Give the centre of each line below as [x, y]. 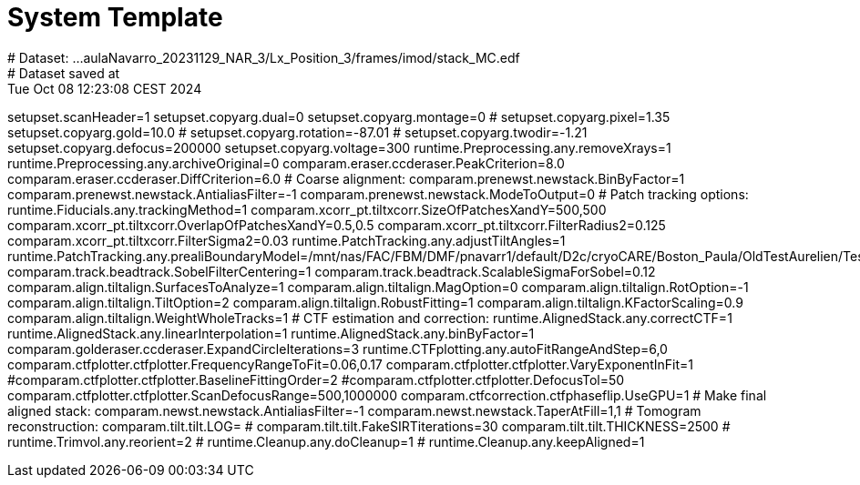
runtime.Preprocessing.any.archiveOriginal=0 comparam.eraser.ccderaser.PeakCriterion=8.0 [286, 163]
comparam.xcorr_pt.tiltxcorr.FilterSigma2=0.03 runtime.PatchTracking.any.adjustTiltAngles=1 [287, 240]
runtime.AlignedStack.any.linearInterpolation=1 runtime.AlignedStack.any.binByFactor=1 [271, 333]
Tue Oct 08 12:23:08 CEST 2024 [105, 88]
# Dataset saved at [64, 73]
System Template [115, 17]
